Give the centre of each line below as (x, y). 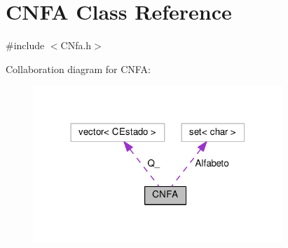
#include (25, 45)
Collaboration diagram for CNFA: (78, 68)
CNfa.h (76, 45)
